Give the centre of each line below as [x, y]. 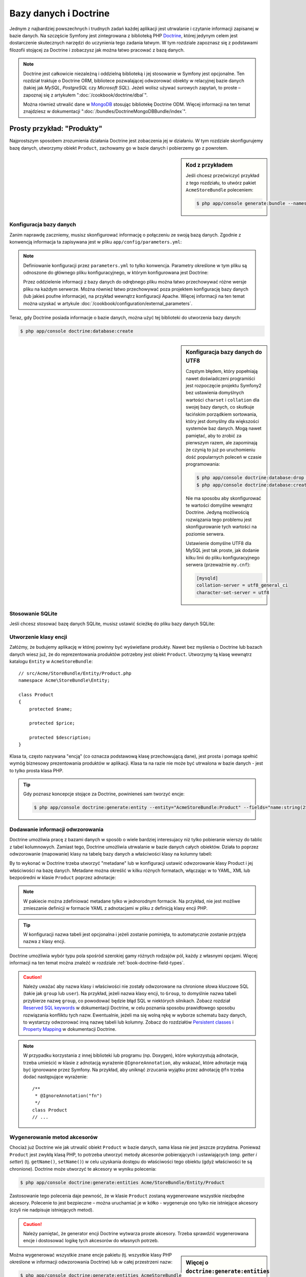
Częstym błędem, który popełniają [222, 371]
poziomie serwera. [205, 534]
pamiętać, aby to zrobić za [214, 435]
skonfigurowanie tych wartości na [221, 527]
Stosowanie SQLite [33, 613]
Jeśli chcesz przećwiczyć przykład [223, 176]
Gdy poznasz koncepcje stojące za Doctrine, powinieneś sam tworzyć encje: [104, 794]
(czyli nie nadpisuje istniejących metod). [52, 1210]
